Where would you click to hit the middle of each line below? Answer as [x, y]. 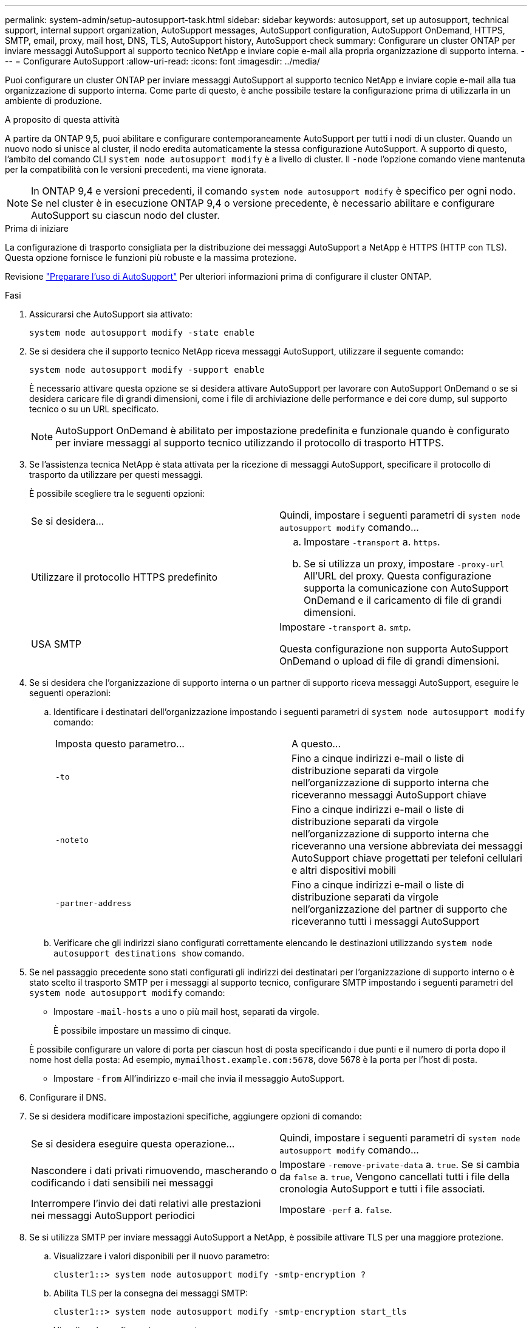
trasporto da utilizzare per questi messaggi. [116, 475]
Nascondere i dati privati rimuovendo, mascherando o [154, 1171]
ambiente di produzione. [53, 101]
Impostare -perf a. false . [336, 1209]
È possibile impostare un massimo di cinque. [142, 1030]
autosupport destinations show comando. [149, 953]
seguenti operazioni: [70, 693]
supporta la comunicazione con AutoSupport [406, 588]
